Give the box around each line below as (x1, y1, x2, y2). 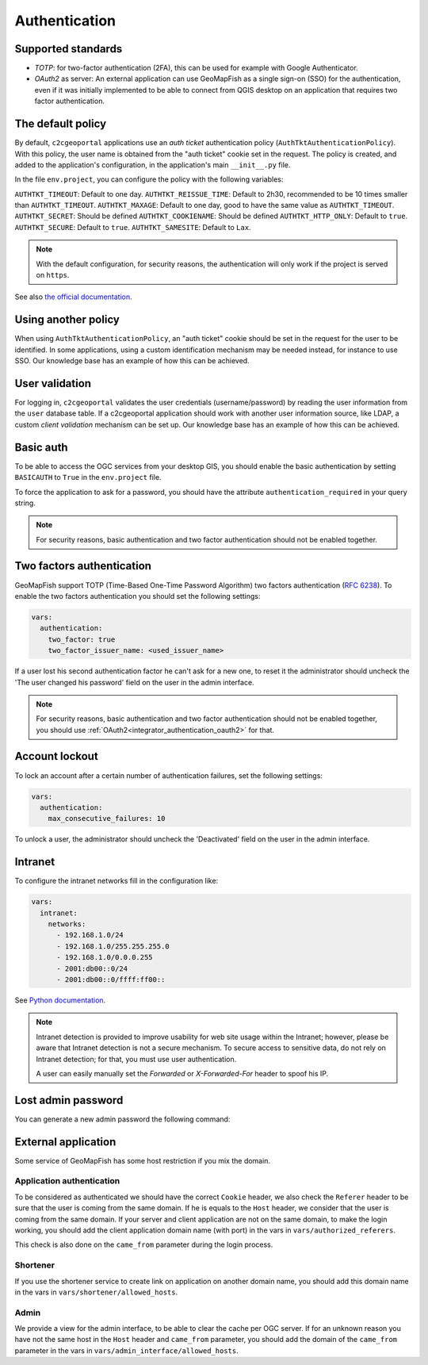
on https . (36, 270, 70, 280)
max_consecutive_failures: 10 (48, 814, 166, 823)
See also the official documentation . (14, 292, 132, 301)
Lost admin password (14, 1093, 124, 1106)
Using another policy (14, 313, 120, 327)
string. (14, 498, 36, 508)
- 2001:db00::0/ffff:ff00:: (56, 975, 166, 983)
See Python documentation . (14, 995, 106, 1005)
